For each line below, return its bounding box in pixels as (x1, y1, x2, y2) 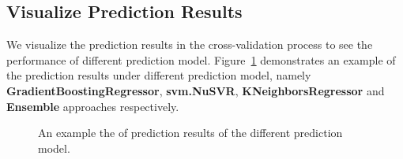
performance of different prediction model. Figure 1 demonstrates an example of (6, 51, 396, 68)
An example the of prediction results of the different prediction (38, 124, 343, 141)
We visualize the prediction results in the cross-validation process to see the (6, 36, 373, 53)
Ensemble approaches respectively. (6, 98, 179, 114)
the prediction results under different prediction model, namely (6, 67, 311, 83)
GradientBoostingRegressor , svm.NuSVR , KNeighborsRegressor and (6, 82, 385, 98)
